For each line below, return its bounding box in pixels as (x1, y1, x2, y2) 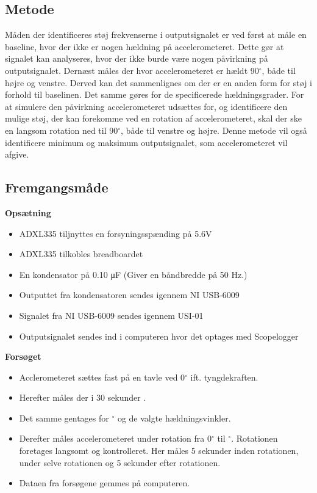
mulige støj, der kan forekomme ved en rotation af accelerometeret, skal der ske (5, 112, 302, 125)
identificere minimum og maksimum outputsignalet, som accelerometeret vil (5, 136, 288, 148)
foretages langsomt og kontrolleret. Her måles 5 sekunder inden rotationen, (19, 444, 299, 457)
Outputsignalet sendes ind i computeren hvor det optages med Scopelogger (19, 329, 299, 342)
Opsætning (5, 206, 51, 219)
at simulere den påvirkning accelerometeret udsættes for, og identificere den (5, 100, 288, 112)
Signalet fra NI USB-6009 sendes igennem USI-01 (19, 309, 204, 321)
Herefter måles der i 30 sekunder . (19, 391, 146, 404)
